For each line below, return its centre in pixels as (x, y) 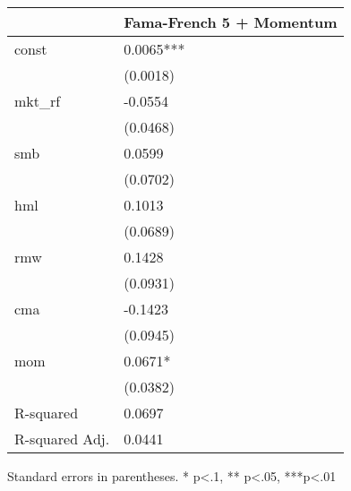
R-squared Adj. (62, 439)
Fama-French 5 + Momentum (231, 22)
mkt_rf (38, 101)
